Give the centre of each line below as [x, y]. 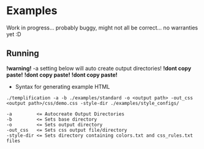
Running [23, 54]
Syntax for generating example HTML [62, 86]
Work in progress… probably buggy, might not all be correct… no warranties [102, 28]
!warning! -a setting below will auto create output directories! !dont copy [99, 68]
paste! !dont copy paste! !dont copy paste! [62, 75]
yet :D [14, 34]
